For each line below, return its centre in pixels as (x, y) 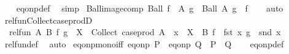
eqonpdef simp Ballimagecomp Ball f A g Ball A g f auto (150, 8)
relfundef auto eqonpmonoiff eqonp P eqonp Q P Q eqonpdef (144, 43)
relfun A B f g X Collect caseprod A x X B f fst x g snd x (145, 32)
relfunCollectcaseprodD (48, 20)
